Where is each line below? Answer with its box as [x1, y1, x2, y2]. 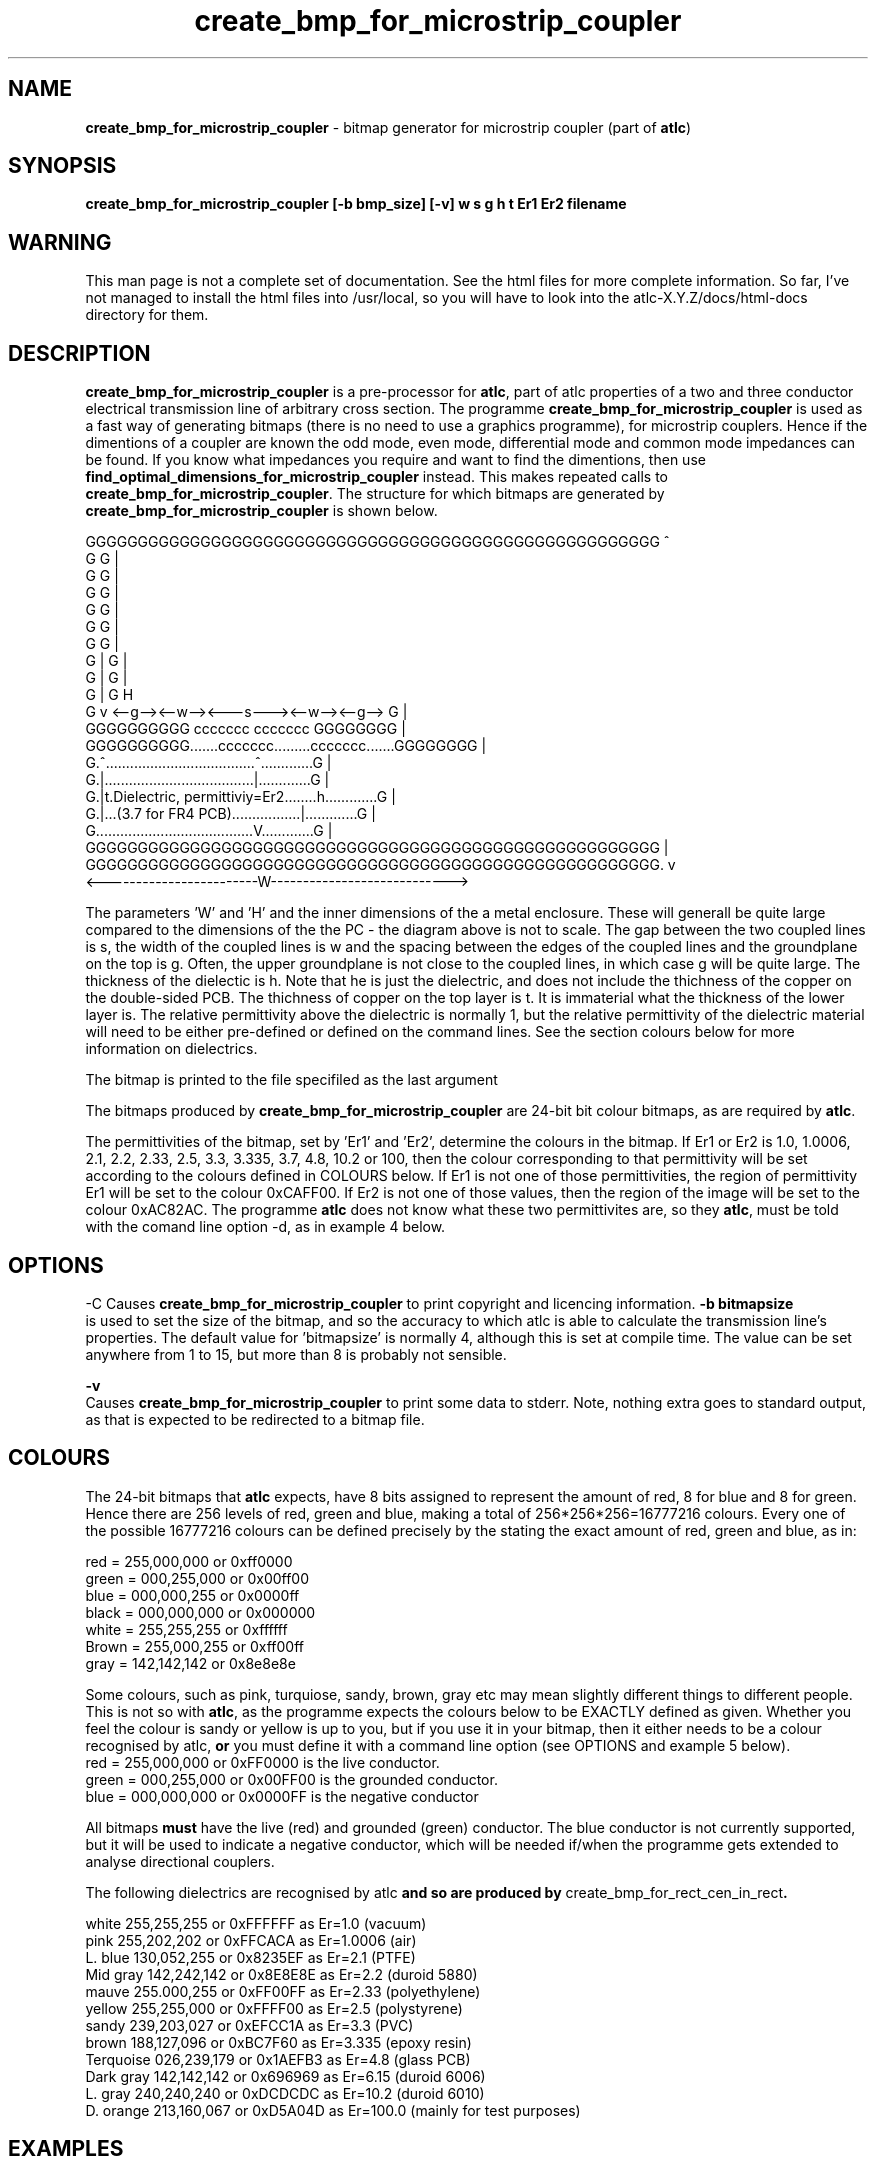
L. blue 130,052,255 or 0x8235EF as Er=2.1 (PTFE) [85, 1948, 416, 1966]
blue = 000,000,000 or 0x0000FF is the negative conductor [85, 1787, 479, 1805]
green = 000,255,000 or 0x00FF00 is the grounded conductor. [85, 1770, 498, 1788]
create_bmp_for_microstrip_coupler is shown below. [85, 502, 438, 520]
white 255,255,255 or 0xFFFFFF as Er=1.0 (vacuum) [85, 1914, 427, 1932]
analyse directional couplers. [85, 1852, 275, 1870]
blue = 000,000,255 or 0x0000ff [85, 1586, 300, 1604]
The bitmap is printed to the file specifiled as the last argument [85, 1071, 498, 1089]
